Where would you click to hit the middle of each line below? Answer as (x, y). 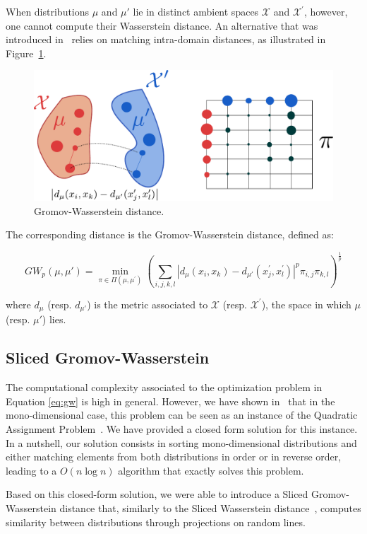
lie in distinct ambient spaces (196, 11)
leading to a (31, 470)
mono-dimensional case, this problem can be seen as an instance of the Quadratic (182, 415)
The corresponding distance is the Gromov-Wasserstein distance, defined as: (170, 234)
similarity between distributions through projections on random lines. (156, 522)
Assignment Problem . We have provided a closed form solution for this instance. (182, 428)
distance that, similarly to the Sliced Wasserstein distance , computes (210, 507)
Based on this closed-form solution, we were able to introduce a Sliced (157, 494)
